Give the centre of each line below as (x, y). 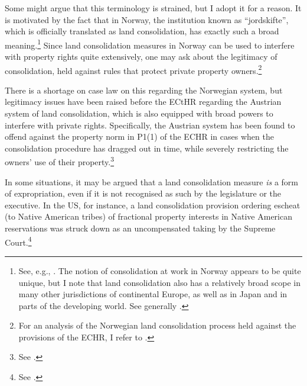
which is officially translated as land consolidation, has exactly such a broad (142, 31)
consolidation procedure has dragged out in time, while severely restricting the (147, 148)
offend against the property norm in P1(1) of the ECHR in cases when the (139, 136)
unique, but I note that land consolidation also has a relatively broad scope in (159, 282)
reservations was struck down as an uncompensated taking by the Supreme (140, 228)
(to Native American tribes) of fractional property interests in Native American (149, 216)
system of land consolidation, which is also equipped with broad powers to (139, 113)
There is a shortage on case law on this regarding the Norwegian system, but (144, 90)
